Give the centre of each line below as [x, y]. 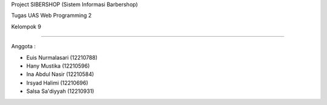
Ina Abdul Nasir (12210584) [60, 74]
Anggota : [23, 46]
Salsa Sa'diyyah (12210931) [60, 91]
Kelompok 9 [26, 27]
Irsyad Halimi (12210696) [57, 83]
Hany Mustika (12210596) [58, 66]
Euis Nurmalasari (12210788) [62, 57]
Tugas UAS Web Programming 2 [51, 16]
